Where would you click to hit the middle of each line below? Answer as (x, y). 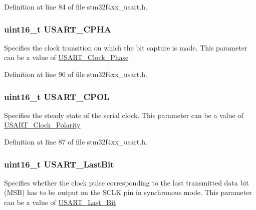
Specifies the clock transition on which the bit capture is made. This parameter (126, 47)
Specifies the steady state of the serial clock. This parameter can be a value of (124, 115)
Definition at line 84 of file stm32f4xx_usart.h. (76, 6)
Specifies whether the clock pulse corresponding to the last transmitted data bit (126, 182)
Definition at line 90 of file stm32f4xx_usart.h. (76, 74)
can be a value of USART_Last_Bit (60, 202)
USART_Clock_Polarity (42, 125)
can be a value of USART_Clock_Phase (66, 57)
